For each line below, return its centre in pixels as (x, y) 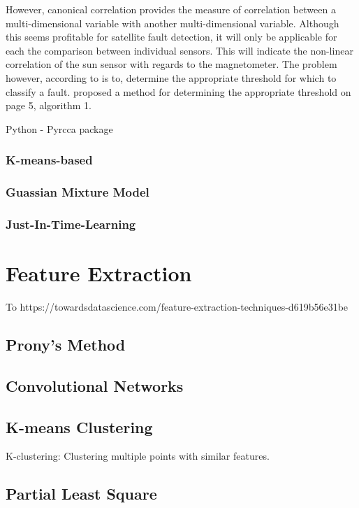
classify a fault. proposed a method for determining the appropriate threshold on (178, 91)
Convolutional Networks (95, 385)
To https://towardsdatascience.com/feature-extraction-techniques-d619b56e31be (177, 306)
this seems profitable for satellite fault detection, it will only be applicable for (171, 37)
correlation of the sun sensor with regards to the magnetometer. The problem (171, 64)
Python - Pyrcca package (59, 128)
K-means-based (49, 160)
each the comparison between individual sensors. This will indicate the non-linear (179, 50)
